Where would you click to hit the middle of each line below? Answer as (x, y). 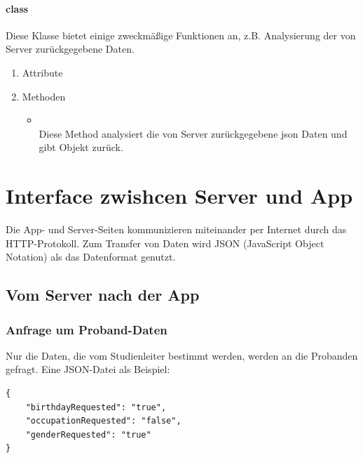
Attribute (42, 72)
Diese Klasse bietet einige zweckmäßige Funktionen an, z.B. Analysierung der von (181, 35)
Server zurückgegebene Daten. (70, 49)
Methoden (44, 96)
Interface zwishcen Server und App (179, 196)
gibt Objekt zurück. (81, 147)
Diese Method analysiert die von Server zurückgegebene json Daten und (193, 133)
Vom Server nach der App (103, 295)
